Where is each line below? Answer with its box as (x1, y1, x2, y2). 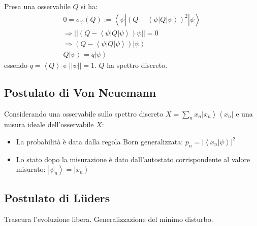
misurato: (16, 164, 46, 174)
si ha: (81, 1, 98, 11)
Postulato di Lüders (4, 190, 110, 205)
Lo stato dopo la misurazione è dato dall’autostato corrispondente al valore (16, 154, 250, 164)
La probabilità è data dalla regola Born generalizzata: (16, 136, 183, 146)
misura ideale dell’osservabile (4, 119, 94, 130)
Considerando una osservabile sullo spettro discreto (4, 108, 164, 119)
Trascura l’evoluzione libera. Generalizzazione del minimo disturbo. (4, 213, 213, 224)
